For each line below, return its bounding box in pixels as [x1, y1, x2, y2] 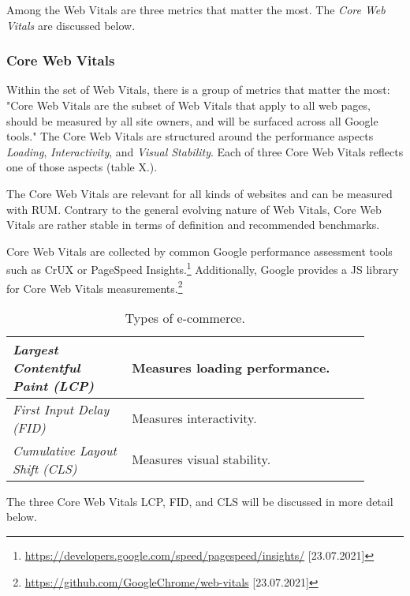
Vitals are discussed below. [6, 17, 136, 33]
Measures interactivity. [132, 409, 257, 428]
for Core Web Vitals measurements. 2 [6, 277, 183, 296]
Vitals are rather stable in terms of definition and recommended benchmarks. [6, 216, 380, 233]
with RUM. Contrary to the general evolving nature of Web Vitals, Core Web [6, 201, 382, 217]
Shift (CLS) [13, 459, 77, 478]
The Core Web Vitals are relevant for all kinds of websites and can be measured [6, 185, 393, 201]
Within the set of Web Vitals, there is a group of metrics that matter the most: [6, 81, 390, 98]
